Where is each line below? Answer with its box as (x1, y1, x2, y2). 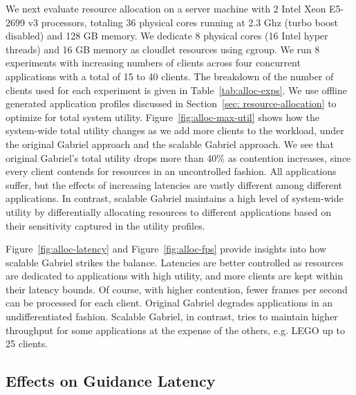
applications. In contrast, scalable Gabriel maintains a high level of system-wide (6, 191, 344, 205)
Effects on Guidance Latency (6, 370, 216, 392)
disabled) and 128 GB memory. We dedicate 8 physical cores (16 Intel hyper (6, 28, 328, 43)
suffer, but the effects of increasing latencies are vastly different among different (6, 177, 343, 192)
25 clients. (6, 336, 48, 351)
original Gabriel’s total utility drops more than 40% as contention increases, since (6, 150, 351, 165)
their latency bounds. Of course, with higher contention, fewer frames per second (6, 282, 348, 296)
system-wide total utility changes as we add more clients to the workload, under (6, 123, 344, 138)
